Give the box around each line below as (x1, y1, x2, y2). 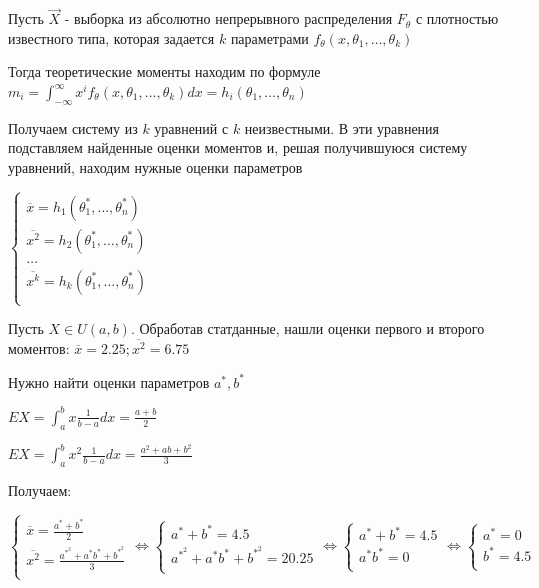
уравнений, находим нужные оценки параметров (8, 156, 303, 177)
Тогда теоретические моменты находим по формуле (8, 61, 321, 82)
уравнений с (154, 117, 229, 138)
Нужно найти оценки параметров (8, 371, 210, 392)
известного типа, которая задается (8, 27, 215, 48)
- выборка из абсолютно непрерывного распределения (64, 8, 393, 29)
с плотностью (415, 8, 499, 29)
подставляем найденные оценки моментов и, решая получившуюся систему (8, 137, 468, 158)
